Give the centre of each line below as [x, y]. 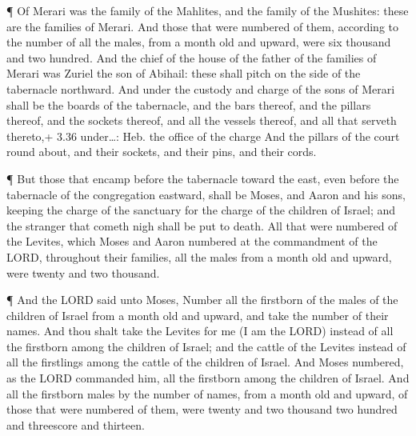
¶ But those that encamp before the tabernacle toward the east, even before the [203, 178]
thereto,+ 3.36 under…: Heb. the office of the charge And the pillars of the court [203, 136]
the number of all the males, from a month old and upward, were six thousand [199, 42]
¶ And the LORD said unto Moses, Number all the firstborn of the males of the [202, 300]
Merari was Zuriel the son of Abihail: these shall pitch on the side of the [184, 73]
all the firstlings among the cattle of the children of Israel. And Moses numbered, [205, 362]
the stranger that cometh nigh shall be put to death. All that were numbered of [202, 225]
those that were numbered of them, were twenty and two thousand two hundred [202, 409]
